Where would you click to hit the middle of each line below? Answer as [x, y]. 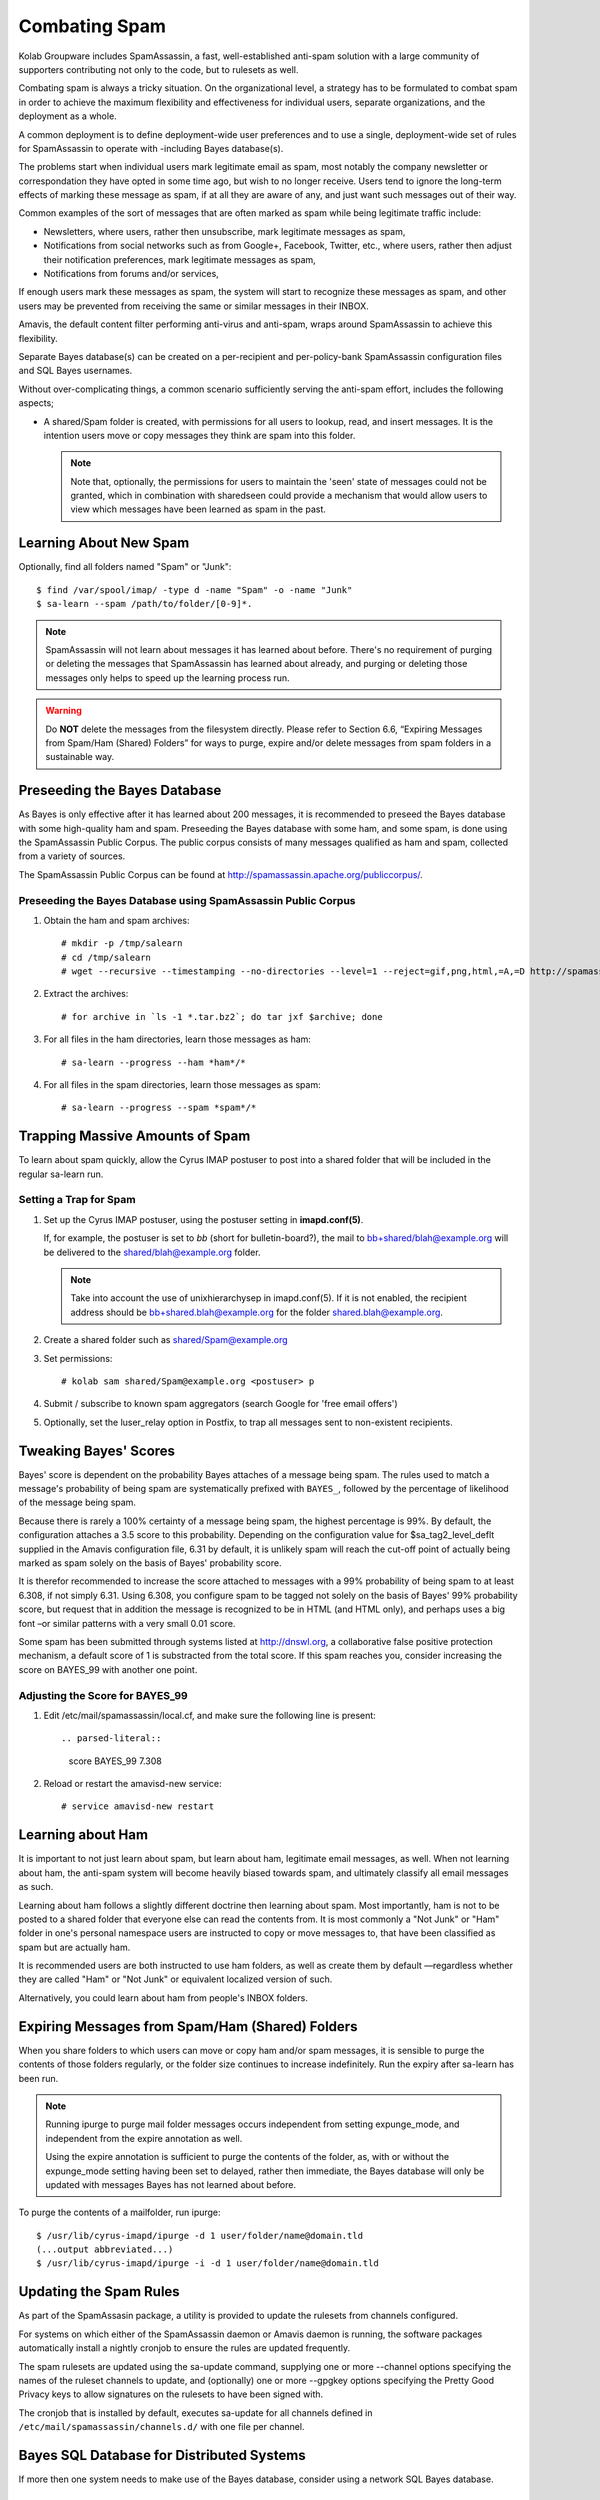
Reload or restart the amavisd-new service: [132, 1784]
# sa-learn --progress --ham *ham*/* [154, 1062]
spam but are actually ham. [74, 1947]
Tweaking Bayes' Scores [96, 1450]
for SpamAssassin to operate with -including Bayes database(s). [151, 148]
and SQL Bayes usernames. [75, 371]
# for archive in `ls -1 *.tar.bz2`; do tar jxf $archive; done [222, 1016]
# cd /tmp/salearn [106, 957]
